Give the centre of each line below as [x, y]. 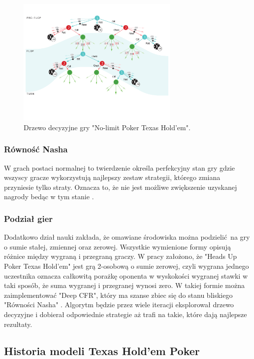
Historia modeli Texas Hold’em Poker [102, 350]
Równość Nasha [36, 149]
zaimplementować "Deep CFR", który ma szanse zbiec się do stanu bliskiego [118, 295]
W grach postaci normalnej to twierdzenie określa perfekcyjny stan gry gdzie [120, 167]
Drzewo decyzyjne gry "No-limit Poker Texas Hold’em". [107, 127]
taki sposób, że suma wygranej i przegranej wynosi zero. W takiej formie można [124, 285]
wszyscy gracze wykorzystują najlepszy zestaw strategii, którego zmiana [112, 177]
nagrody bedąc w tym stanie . [49, 197]
